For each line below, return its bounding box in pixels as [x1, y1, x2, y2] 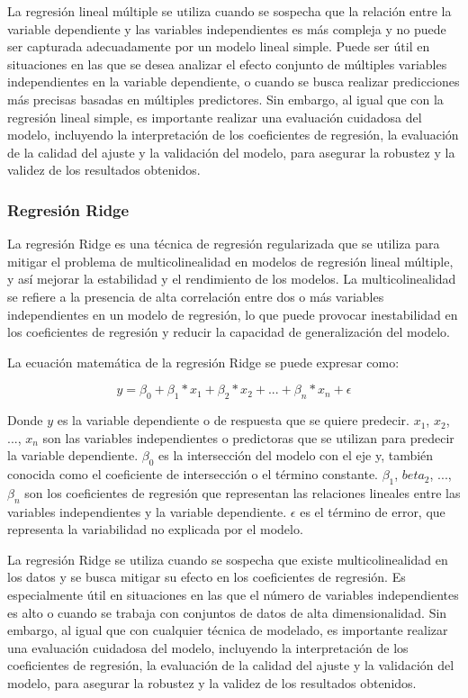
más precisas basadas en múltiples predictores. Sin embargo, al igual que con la [7, 89, 444, 108]
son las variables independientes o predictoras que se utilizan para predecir [42, 428, 454, 447]
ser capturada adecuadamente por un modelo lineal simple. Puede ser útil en [7, 37, 430, 56]
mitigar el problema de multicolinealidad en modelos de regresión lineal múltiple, [7, 251, 454, 270]
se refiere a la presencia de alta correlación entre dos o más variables [7, 286, 384, 305]
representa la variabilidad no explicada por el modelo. [7, 520, 303, 539]
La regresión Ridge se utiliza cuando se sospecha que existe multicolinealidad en [7, 549, 448, 568]
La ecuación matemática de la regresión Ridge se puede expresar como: [7, 352, 400, 371]
